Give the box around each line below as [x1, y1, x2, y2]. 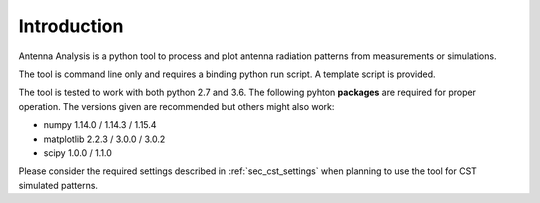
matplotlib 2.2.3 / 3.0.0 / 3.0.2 [43, 133, 166, 145]
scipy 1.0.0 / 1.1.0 [43, 146, 112, 159]
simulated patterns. [18, 179, 99, 191]
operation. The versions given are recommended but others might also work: [18, 100, 335, 112]
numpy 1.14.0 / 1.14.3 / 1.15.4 [43, 119, 157, 131]
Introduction [18, 15, 124, 37]
